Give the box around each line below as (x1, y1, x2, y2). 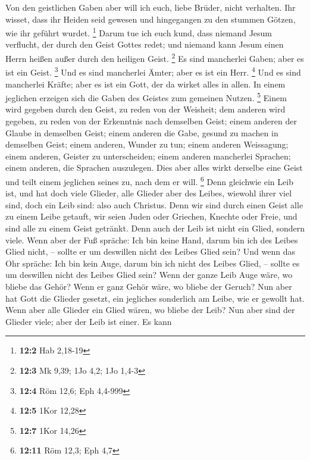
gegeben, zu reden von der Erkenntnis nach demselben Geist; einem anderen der (5, 114, 297, 127)
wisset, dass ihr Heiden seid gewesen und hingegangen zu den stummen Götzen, (5, 12, 296, 25)
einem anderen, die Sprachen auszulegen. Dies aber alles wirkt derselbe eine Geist (5, 161, 303, 174)
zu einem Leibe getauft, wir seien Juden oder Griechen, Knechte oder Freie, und (5, 210, 298, 223)
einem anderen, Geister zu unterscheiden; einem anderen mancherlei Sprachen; (5, 149, 291, 162)
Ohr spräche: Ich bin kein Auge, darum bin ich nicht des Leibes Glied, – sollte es (5, 256, 300, 269)
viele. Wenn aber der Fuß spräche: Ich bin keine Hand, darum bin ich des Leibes (5, 233, 298, 246)
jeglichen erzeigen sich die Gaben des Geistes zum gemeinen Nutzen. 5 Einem (5, 90, 287, 104)
